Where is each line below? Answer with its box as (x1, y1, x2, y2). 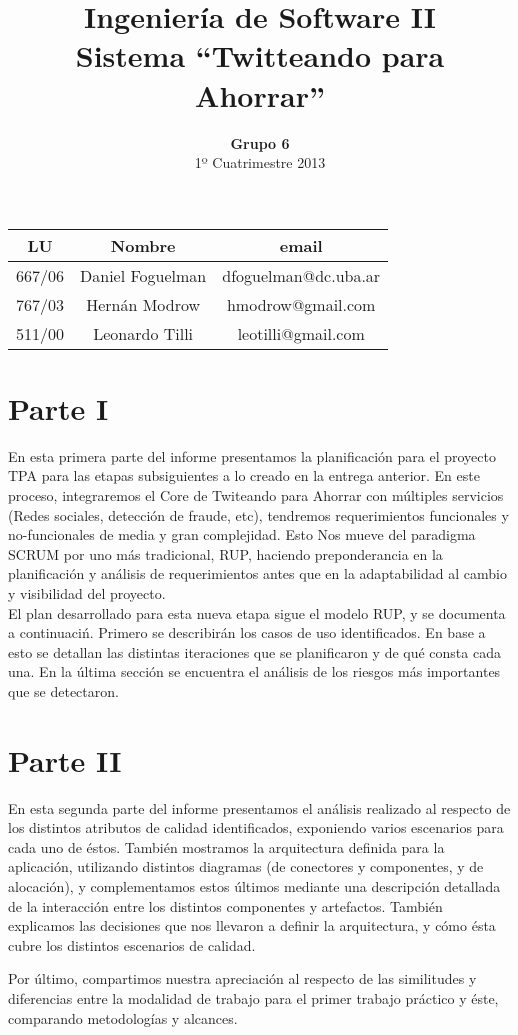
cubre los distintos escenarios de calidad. (8, 934, 256, 955)
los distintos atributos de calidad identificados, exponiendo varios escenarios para (8, 817, 504, 838)
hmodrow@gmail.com (226, 292, 376, 316)
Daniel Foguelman (80, 263, 207, 287)
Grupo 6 (230, 132, 290, 153)
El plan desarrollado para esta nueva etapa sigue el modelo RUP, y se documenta (8, 602, 506, 623)
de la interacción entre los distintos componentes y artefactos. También (8, 895, 443, 916)
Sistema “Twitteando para (75, 35, 445, 76)
